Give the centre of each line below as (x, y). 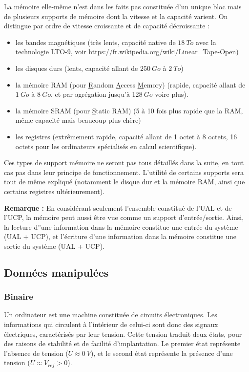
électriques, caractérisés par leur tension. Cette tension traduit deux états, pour (123, 334)
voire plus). (172, 94)
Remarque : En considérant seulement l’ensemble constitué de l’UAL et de (118, 208)
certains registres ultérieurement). (54, 191)
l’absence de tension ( (36, 353)
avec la (206, 42)
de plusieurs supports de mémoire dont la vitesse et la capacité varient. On (116, 16)
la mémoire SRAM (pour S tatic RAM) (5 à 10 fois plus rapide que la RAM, (129, 110)
